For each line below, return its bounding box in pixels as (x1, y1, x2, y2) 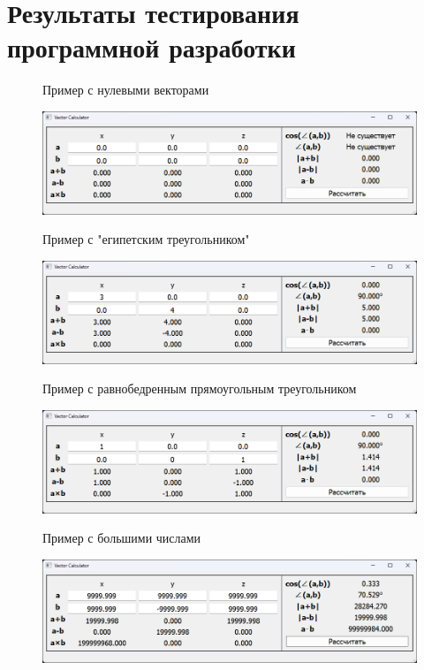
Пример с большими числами (42, 529, 201, 547)
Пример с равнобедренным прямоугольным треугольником (42, 379, 357, 398)
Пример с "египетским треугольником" (42, 230, 250, 248)
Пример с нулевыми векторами (42, 80, 209, 99)
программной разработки (7, 29, 296, 65)
